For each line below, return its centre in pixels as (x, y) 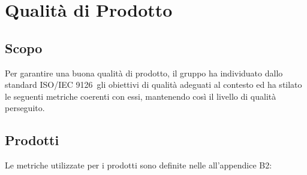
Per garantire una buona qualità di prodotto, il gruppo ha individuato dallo (144, 73)
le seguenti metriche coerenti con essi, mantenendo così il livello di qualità (141, 96)
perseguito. (25, 108)
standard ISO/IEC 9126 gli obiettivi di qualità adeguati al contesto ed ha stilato (153, 85)
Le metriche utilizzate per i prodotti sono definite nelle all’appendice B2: (139, 165)
